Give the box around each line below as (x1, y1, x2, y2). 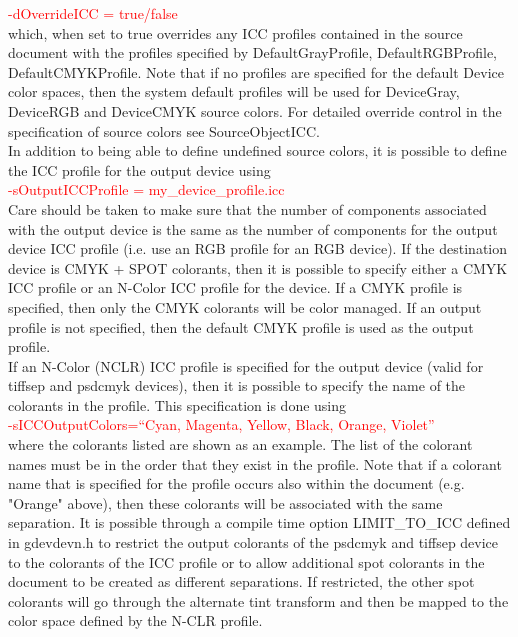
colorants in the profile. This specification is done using (8, 394, 347, 415)
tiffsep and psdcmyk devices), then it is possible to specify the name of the (8, 375, 466, 396)
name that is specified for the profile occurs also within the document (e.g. (8, 473, 465, 494)
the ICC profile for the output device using (8, 159, 271, 180)
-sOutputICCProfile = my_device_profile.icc (8, 179, 285, 200)
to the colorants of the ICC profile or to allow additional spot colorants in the (8, 551, 485, 572)
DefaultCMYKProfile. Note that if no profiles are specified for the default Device (8, 61, 504, 82)
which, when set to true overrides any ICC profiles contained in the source (8, 22, 463, 43)
